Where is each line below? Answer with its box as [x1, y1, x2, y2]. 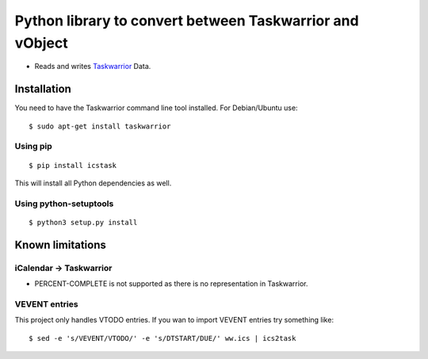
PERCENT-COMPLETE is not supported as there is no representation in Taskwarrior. [34, 279, 308, 288]
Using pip [14, 141, 53, 152]
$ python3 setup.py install [29, 218, 138, 227]
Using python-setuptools [14, 198, 114, 209]
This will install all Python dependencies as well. [14, 178, 172, 188]
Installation [14, 82, 71, 96]
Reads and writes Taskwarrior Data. [34, 62, 151, 71]
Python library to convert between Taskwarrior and [14, 12, 360, 29]
